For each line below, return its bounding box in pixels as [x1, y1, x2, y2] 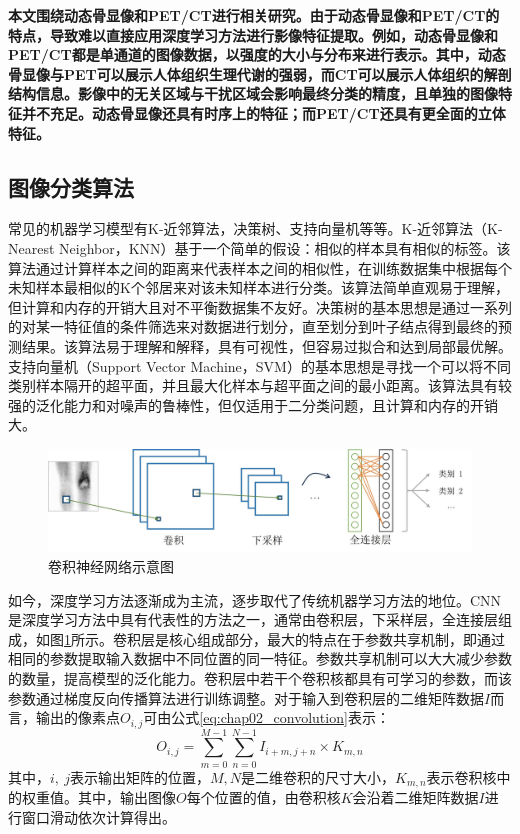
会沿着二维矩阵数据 [352, 787, 479, 808]
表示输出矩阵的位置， [69, 766, 210, 787]
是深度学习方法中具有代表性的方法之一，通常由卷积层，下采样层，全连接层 [8, 609, 498, 630]
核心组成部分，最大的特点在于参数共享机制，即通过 [168, 628, 505, 649]
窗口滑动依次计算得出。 [21, 806, 176, 827]
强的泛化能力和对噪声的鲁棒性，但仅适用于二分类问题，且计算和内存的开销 [8, 394, 498, 415]
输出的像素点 [35, 707, 120, 728]
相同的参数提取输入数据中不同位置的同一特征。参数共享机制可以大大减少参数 [8, 648, 512, 669]
